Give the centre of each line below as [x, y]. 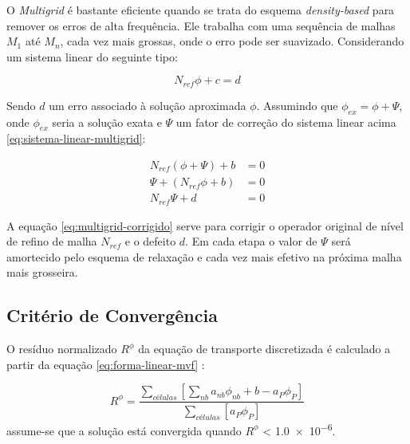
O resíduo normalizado [62, 349]
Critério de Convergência [112, 315]
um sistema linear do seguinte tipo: [92, 56]
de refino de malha [52, 241]
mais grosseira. [42, 272]
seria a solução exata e [107, 122]
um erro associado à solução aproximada [148, 105]
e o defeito [150, 241]
